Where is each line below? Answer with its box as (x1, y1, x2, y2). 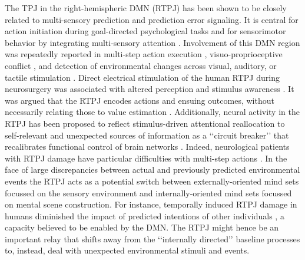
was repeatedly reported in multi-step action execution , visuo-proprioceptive (5, 48, 283, 60)
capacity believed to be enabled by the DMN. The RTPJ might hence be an (5, 221, 279, 233)
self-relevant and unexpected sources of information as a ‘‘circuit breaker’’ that (5, 129, 289, 141)
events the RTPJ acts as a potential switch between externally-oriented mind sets (5, 175, 299, 187)
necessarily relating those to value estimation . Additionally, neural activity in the (5, 106, 300, 118)
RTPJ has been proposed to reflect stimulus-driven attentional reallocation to (5, 117, 285, 129)
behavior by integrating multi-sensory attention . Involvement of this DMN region (5, 36, 300, 48)
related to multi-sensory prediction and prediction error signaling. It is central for (5, 13, 299, 25)
